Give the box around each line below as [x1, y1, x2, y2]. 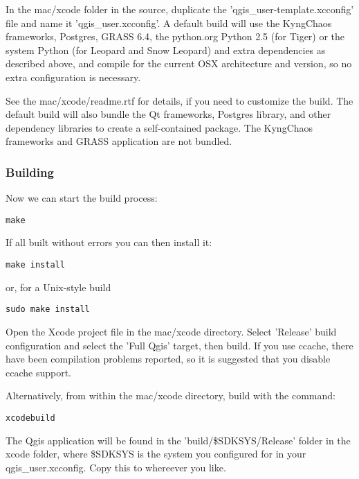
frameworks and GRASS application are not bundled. [6, 134, 232, 148]
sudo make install [6, 304, 90, 315]
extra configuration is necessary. [6, 69, 141, 84]
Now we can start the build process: [6, 191, 158, 205]
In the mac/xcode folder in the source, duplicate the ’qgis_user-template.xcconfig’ [6, 2, 354, 16]
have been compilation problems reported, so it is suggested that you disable [6, 351, 331, 366]
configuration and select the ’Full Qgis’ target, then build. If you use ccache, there [6, 338, 353, 352]
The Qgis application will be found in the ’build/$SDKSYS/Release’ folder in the [6, 433, 351, 447]
